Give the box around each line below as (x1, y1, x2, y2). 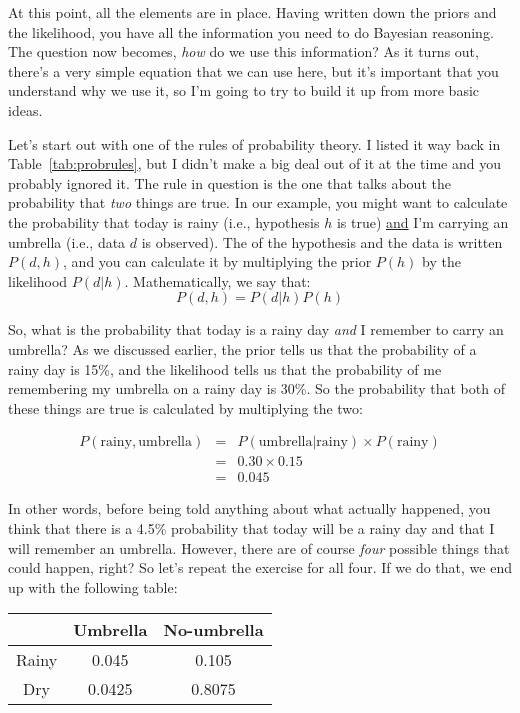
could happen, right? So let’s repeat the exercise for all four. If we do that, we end (8, 557, 512, 578)
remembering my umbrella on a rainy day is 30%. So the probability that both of (8, 378, 505, 399)
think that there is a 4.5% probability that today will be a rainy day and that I (8, 517, 495, 538)
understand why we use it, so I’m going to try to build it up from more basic (8, 80, 480, 101)
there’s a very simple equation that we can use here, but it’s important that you (8, 60, 499, 81)
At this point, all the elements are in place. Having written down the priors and (8, 2, 497, 22)
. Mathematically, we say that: (124, 270, 311, 291)
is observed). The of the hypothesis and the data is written (141, 231, 503, 252)
